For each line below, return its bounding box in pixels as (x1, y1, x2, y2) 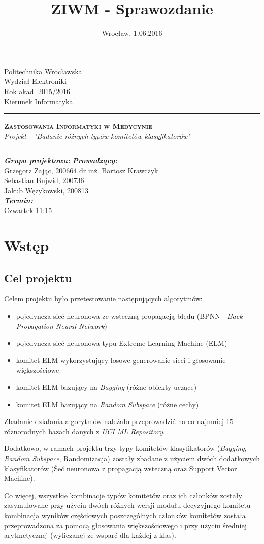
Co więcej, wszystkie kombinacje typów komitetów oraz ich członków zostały (4, 490, 242, 500)
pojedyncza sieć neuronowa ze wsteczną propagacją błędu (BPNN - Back (16, 311, 243, 321)
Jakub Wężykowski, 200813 (4, 185, 88, 196)
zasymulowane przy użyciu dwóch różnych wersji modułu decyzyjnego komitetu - (4, 500, 255, 510)
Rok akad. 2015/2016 (4, 85, 71, 96)
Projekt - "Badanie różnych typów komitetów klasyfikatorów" (4, 130, 190, 141)
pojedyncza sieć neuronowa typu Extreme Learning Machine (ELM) (16, 338, 227, 348)
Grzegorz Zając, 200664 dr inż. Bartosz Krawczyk (4, 165, 158, 175)
